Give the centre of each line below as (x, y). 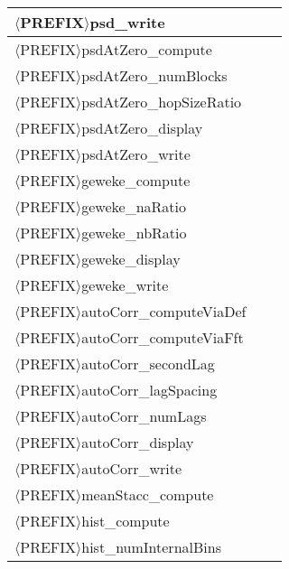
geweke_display (131, 259)
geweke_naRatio (134, 206)
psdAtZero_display (142, 128)
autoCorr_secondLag (148, 364)
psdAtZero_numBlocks (154, 75)
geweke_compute (136, 180)
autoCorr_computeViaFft (163, 337)
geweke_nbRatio (134, 233)
